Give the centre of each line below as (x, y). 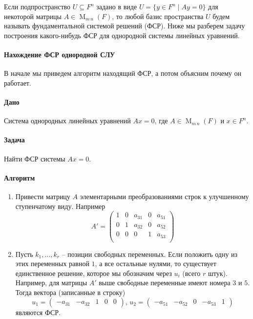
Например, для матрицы (51, 283)
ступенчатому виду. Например (60, 206)
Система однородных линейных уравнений (67, 121)
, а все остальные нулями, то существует (156, 263)
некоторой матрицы (33, 16)
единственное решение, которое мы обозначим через (94, 273)
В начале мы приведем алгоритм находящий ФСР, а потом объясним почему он (123, 73)
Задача (14, 140)
